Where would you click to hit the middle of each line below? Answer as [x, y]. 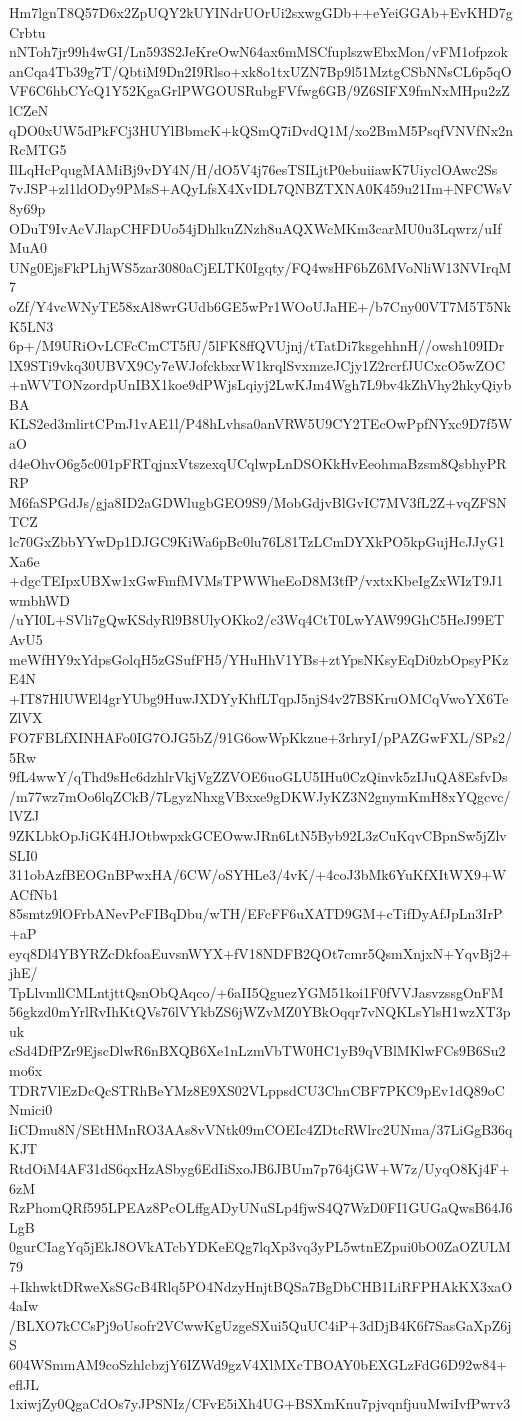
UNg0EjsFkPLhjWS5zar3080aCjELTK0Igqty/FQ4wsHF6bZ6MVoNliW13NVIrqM [260, 266]
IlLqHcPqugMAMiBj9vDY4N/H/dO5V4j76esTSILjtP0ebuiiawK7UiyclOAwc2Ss [253, 168]
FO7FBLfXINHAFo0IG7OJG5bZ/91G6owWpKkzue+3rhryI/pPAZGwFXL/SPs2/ [261, 736]
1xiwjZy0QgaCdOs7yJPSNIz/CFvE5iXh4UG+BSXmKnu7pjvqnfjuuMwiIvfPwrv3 [260, 1403]
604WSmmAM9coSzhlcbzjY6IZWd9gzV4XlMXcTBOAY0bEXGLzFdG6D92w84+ [258, 1363]
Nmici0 [31, 1109]
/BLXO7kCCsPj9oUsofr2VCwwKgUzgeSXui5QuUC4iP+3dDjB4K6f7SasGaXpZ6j [260, 1324]
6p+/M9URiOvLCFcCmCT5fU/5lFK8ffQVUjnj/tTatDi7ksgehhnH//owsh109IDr [257, 345]
